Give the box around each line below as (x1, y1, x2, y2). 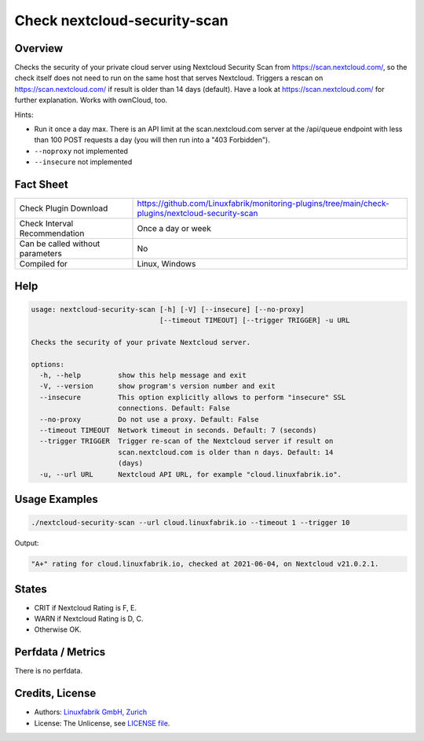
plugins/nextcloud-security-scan (137, 208, 258, 219)
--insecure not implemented (34, 157, 133, 167)
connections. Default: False (118, 404, 231, 413)
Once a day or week (137, 223, 211, 234)
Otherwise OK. (34, 625, 82, 634)
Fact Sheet (14, 178, 68, 191)
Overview (14, 42, 64, 55)
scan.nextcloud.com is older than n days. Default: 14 (118, 448, 334, 457)
